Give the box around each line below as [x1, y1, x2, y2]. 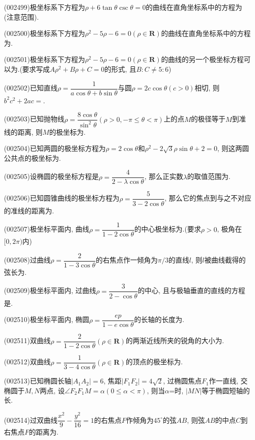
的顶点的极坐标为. [125, 356, 183, 367]
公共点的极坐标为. [4, 152, 61, 163]
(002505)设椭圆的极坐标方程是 [4, 171, 99, 181]
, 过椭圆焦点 [163, 376, 202, 386]
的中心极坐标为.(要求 [134, 224, 201, 234]
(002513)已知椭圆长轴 [4, 376, 71, 386]
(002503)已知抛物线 [4, 114, 64, 124]
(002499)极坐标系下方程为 [4, 2, 85, 12]
